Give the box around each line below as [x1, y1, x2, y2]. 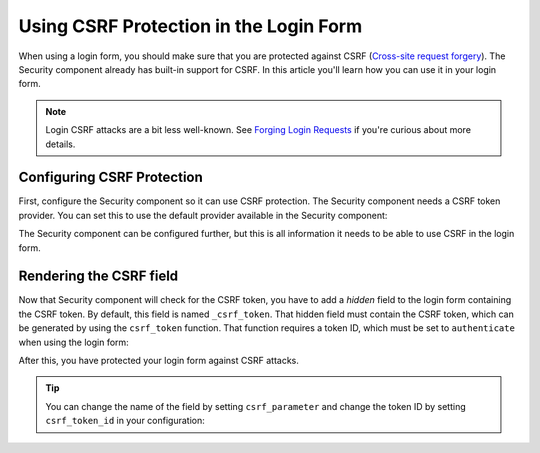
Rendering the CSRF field [18, 268, 179, 285]
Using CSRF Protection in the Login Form [18, 15, 363, 37]
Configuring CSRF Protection [18, 169, 204, 186]
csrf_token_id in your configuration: [45, 415, 205, 427]
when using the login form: [18, 336, 129, 348]
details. [45, 138, 76, 150]
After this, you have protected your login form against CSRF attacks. [18, 355, 299, 367]
